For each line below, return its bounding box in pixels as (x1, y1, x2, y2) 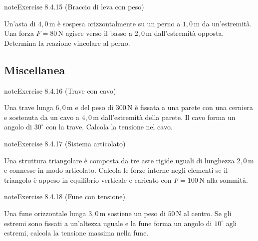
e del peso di (75, 102, 114, 113)
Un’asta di (4, 18, 36, 28)
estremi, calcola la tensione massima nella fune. (4, 228, 149, 238)
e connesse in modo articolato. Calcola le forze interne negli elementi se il (4, 165, 228, 175)
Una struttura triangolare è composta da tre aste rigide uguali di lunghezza (4, 155, 235, 165)
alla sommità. (207, 174, 248, 185)
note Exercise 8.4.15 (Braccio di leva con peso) (4, 1, 144, 11)
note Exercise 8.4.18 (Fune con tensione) (4, 191, 125, 202)
